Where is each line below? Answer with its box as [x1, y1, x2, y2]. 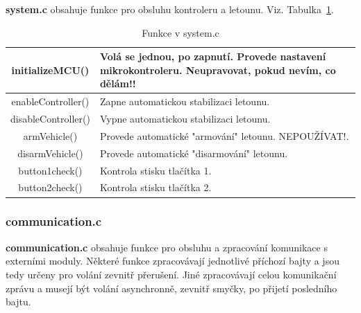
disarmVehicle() [17, 145, 83, 160]
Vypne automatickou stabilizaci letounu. [99, 111, 271, 126]
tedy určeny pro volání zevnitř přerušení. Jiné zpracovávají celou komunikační [6, 267, 337, 281]
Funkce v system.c [142, 25, 219, 39]
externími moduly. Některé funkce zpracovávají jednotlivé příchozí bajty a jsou [6, 253, 339, 268]
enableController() [11, 94, 90, 109]
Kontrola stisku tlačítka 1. [99, 163, 212, 177]
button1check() [18, 163, 83, 177]
